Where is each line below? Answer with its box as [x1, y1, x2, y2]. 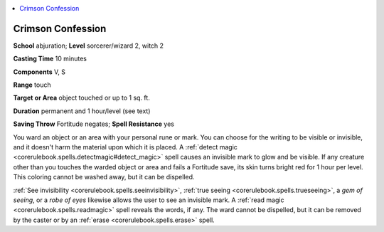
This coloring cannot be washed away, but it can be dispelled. [13, 173, 195, 181]
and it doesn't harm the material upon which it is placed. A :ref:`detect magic [13, 143, 238, 152]
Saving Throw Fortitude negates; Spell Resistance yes [13, 120, 174, 128]
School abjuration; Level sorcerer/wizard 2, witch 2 [13, 41, 164, 50]
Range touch [13, 80, 51, 89]
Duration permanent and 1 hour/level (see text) [13, 107, 151, 115]
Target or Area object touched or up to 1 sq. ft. [13, 93, 151, 102]
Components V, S [13, 68, 65, 76]
